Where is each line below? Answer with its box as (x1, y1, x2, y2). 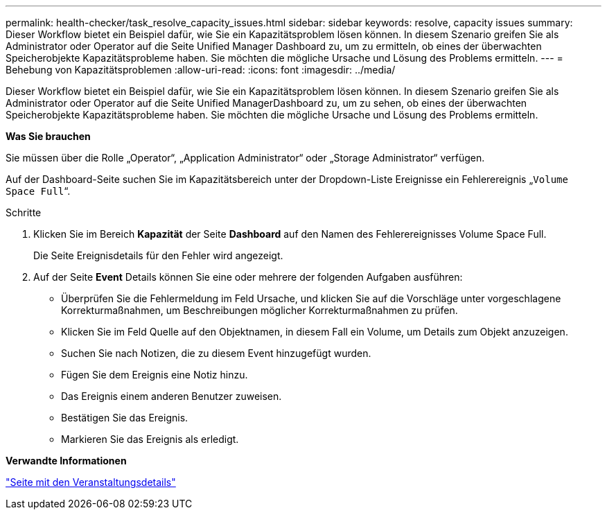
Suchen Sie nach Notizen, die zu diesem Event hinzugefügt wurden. (61, 347, 371, 359)
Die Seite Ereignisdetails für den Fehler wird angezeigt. (33, 250, 283, 261)
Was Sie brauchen (6, 130, 91, 142)
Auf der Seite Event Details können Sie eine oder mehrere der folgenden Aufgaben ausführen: (33, 271, 463, 283)
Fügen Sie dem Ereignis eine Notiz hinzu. (61, 369, 248, 381)
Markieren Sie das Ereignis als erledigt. (61, 433, 239, 445)
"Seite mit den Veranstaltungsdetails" (6, 476, 176, 488)
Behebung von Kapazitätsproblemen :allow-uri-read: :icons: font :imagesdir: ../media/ (6, 64, 396, 76)
